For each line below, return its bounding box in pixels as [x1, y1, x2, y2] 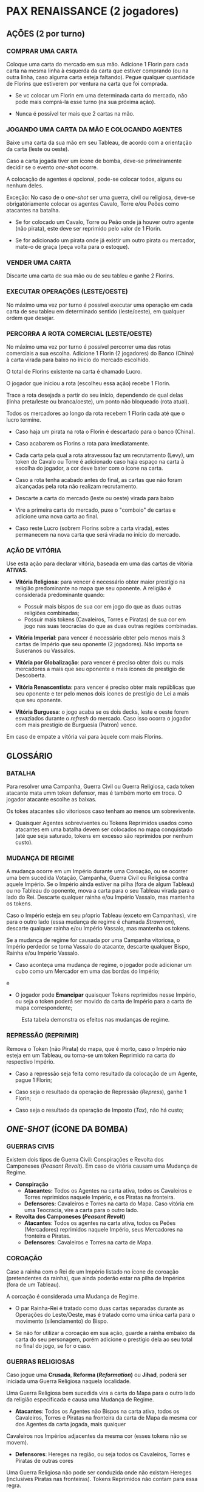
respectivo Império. [6, 1058, 55, 1065]
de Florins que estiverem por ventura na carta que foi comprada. [6, 80, 168, 87]
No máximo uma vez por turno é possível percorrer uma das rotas [6, 343, 171, 350]
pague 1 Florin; [15, 1076, 53, 1084]
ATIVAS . [6, 566, 28, 574]
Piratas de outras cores [15, 1457, 74, 1464]
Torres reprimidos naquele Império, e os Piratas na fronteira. [24, 1194, 175, 1201]
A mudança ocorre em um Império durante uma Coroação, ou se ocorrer [6, 868, 188, 875]
